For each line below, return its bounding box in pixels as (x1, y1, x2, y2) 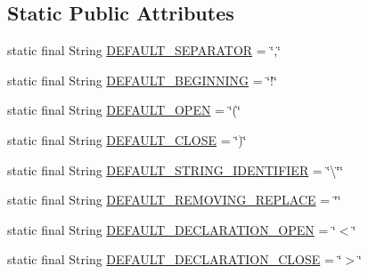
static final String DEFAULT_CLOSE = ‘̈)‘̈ (7, 130, 247, 149)
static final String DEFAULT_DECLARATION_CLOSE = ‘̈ (7, 250, 342, 269)
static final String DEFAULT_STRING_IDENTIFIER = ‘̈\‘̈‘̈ (7, 160, 344, 179)
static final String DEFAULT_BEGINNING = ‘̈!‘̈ (7, 70, 277, 89)
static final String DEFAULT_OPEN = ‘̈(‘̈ (7, 101, 241, 119)
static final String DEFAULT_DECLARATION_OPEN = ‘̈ (7, 220, 336, 238)
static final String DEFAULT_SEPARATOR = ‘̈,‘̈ (7, 41, 282, 60)
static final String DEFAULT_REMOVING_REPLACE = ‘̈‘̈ (7, 190, 341, 209)
